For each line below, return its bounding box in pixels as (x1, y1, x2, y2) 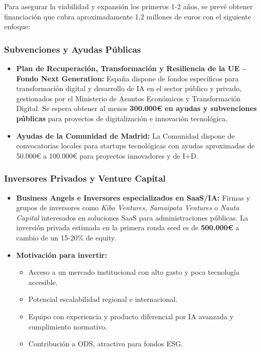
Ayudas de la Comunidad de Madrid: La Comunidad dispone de (16, 130, 235, 141)
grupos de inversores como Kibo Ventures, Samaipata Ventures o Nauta (16, 202, 239, 213)
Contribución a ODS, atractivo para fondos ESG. (28, 338, 183, 349)
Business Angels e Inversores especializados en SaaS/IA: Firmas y (16, 192, 250, 203)
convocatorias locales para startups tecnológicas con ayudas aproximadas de (16, 140, 255, 151)
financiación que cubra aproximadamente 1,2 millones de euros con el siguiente (4, 11, 251, 21)
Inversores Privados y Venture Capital (4, 172, 166, 185)
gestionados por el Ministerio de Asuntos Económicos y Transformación (16, 93, 241, 103)
